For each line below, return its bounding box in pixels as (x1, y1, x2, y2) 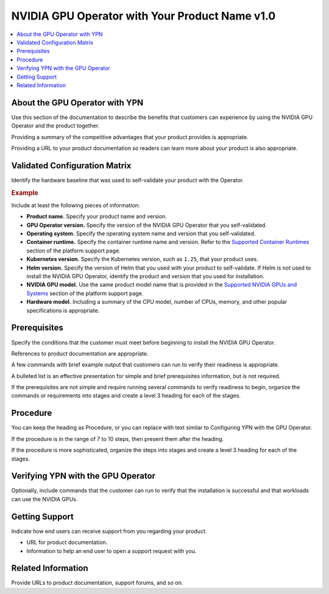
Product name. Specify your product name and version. (26, 213, 168, 220)
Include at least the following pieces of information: (11, 201, 140, 209)
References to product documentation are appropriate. (11, 349, 149, 357)
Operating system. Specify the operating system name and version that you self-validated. (26, 230, 256, 237)
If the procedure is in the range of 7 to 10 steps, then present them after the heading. (11, 435, 224, 442)
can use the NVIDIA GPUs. (11, 495, 78, 503)
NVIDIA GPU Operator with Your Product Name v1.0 (11, 9, 276, 23)
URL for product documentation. (26, 539, 108, 546)
